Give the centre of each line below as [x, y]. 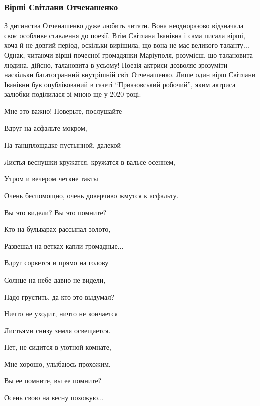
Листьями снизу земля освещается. [57, 330]
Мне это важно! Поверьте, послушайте [63, 111]
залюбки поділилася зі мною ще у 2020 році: [73, 94]
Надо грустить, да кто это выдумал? [59, 296]
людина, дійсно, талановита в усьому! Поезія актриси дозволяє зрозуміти [116, 64]
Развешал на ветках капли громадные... [64, 246]
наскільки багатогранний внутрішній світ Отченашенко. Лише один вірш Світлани [130, 75]
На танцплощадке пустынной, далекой [62, 145]
